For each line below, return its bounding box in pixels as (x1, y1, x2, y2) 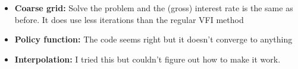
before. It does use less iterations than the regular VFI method (14, 13, 244, 25)
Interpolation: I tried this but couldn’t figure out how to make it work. (14, 52, 281, 65)
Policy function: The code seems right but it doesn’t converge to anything (14, 33, 293, 45)
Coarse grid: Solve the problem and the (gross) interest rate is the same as (14, 2, 293, 14)
